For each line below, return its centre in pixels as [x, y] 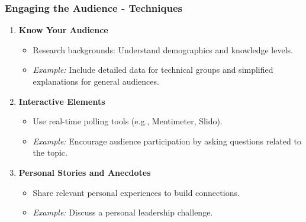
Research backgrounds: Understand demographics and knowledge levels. [163, 49]
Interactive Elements [62, 101]
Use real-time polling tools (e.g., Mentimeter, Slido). [128, 121]
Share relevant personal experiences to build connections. [136, 192]
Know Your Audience [63, 30]
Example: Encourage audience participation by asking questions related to [167, 141]
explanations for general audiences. [96, 81]
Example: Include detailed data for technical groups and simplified [153, 70]
